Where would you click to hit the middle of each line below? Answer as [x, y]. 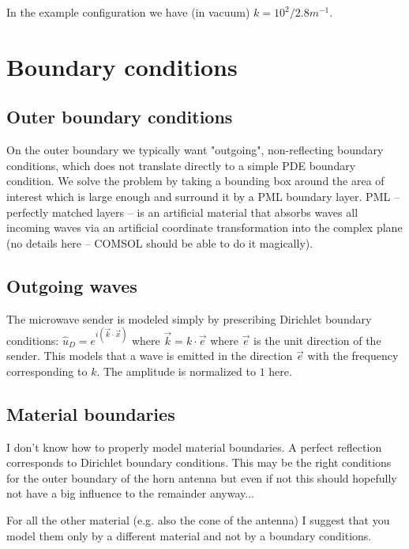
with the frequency [353, 356]
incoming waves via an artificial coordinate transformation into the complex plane [204, 227]
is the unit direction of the [317, 340]
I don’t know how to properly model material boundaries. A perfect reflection [194, 447]
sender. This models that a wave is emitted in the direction [150, 356]
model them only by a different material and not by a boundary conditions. [189, 535]
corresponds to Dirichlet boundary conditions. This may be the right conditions [199, 462]
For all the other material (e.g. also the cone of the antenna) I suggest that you [198, 519]
